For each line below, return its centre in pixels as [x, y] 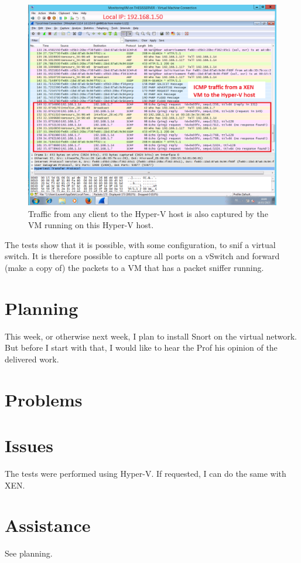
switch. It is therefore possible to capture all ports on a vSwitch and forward [142, 256]
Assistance [48, 525]
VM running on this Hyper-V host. [91, 225]
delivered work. [32, 359]
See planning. [29, 553]
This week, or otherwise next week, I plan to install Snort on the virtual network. [151, 336]
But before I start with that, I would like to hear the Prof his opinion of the [141, 347]
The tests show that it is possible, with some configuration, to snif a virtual [140, 244]
